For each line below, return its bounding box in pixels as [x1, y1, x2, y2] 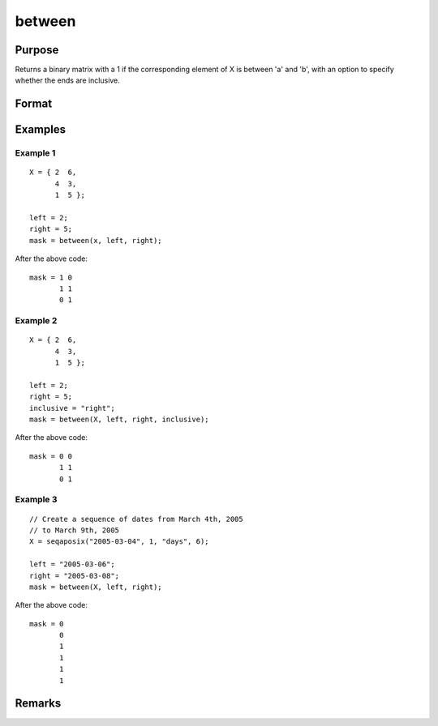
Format [15, 97, 53, 111]
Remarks [15, 697, 62, 711]
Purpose [15, 43, 59, 57]
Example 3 [15, 494, 58, 506]
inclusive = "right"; [29, 404, 115, 412]
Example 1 [15, 147, 56, 159]
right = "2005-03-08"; [29, 571, 120, 580]
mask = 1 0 [29, 272, 73, 282]
